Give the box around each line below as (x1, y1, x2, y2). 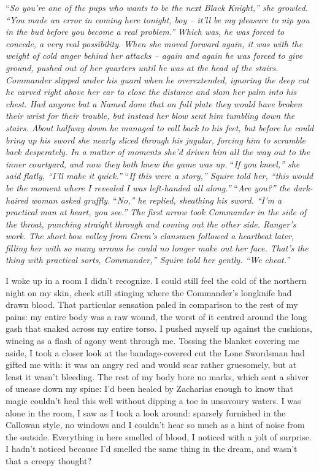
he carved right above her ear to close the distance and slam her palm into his (6, 85, 297, 98)
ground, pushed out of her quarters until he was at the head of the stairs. (6, 61, 279, 74)
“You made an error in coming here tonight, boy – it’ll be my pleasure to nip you (6, 13, 310, 26)
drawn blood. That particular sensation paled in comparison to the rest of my (6, 298, 298, 311)
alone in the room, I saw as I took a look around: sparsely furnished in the (6, 406, 286, 419)
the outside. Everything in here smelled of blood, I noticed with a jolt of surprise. (6, 430, 312, 443)
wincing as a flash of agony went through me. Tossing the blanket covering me (6, 334, 300, 347)
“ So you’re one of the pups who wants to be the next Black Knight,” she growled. (6, 1, 308, 13)
